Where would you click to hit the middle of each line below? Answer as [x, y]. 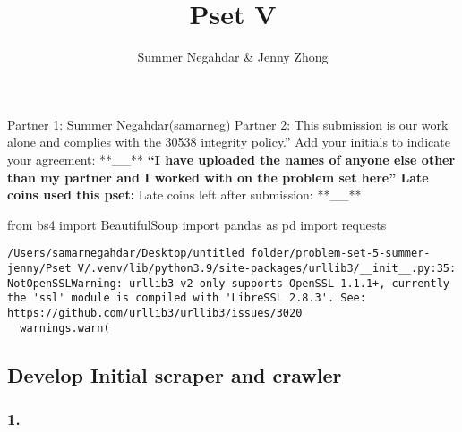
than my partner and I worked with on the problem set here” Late [218, 177]
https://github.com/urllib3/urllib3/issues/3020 [155, 313]
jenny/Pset [39, 268]
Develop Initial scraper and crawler [175, 374]
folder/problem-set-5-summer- [341, 254]
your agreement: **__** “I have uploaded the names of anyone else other [231, 159]
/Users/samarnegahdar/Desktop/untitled [126, 254]
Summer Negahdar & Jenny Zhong [233, 57]
